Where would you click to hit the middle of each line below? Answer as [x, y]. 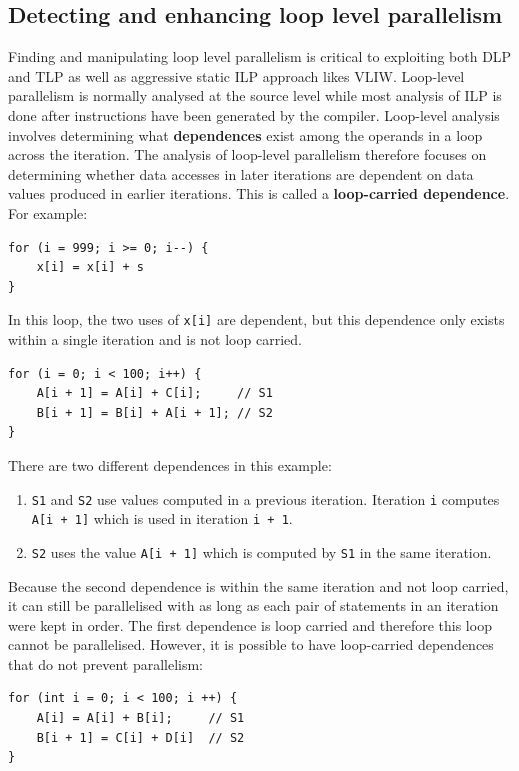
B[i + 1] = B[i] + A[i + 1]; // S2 [154, 412]
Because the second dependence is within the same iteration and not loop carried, [258, 585]
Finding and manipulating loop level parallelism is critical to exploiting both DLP [260, 56]
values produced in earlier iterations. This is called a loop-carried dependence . [259, 193]
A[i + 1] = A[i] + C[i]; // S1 [154, 393]
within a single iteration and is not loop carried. [155, 338]
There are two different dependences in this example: [170, 464]
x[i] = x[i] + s [90, 267]
